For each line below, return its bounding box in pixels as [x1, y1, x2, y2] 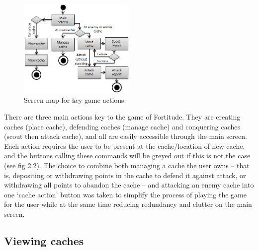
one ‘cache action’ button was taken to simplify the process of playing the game [4, 189, 247, 199]
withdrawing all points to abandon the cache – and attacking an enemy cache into [4, 180, 254, 190]
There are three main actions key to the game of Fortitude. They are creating [4, 112, 241, 122]
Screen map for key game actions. [24, 95, 126, 105]
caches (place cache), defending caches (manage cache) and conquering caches [4, 121, 241, 131]
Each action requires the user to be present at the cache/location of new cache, [4, 140, 245, 151]
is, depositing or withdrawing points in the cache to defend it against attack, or [4, 170, 246, 180]
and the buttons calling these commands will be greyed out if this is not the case [4, 150, 251, 161]
